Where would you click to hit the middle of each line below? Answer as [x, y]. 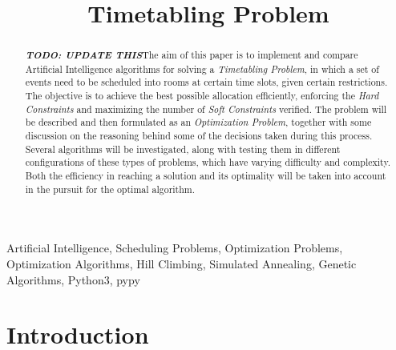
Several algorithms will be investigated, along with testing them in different [183, 149]
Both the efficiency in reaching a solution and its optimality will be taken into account [206, 176]
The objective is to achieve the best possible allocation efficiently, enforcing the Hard [202, 96]
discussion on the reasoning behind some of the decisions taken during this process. [199, 136]
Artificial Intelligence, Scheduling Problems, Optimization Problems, [175, 248]
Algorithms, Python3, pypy [73, 279]
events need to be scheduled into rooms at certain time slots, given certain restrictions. [206, 82]
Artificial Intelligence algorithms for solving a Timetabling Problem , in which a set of [202, 68]
